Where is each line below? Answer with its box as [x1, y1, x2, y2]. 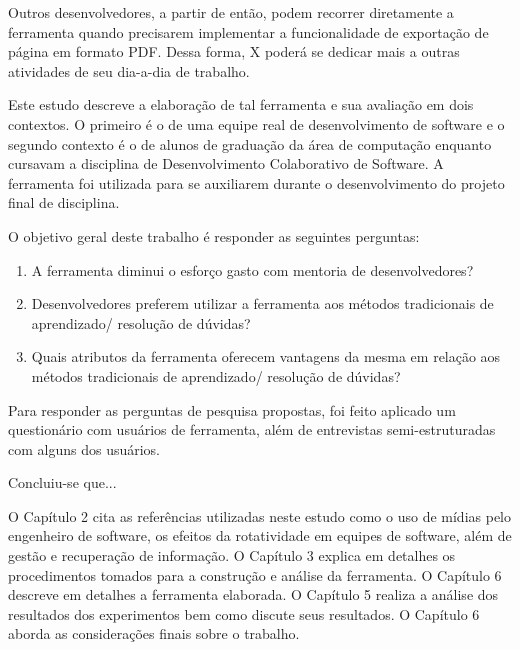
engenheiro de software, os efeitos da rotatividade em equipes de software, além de [8, 525, 512, 546]
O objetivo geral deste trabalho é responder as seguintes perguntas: [8, 225, 420, 246]
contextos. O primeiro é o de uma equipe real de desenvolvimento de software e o [8, 113, 505, 134]
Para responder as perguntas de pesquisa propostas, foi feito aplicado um [8, 399, 456, 420]
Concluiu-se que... [8, 472, 117, 493]
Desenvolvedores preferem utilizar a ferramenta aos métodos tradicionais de [31, 293, 494, 314]
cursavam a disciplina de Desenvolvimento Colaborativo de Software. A [8, 153, 444, 174]
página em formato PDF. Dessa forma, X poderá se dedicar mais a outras [8, 41, 460, 62]
